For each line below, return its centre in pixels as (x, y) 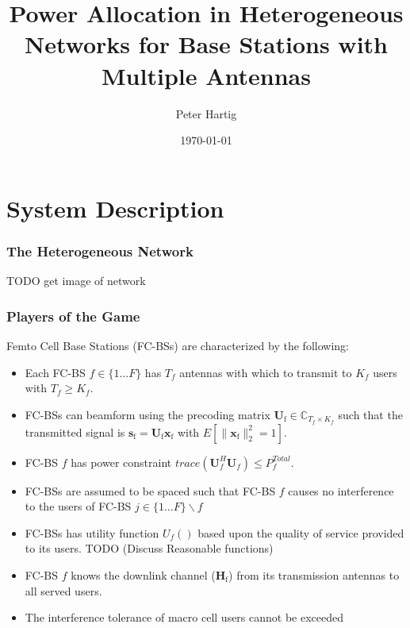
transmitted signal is (75, 432)
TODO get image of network (76, 281)
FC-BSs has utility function (92, 532)
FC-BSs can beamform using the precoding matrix (148, 414)
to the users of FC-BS (78, 506)
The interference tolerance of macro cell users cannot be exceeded (184, 617)
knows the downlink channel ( (143, 574)
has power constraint (121, 462)
